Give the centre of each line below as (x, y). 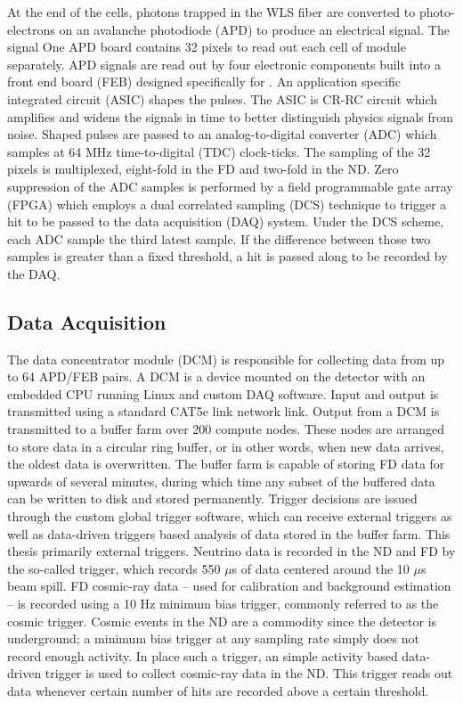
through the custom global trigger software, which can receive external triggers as (230, 516)
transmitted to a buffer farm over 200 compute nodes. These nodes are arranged (226, 429)
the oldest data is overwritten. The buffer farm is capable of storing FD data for (226, 464)
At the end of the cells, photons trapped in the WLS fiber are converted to (211, 12)
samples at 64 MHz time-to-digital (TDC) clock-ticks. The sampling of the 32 (219, 151)
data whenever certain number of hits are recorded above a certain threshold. (218, 690)
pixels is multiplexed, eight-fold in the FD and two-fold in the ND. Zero (203, 169)
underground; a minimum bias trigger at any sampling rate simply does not (213, 638)
